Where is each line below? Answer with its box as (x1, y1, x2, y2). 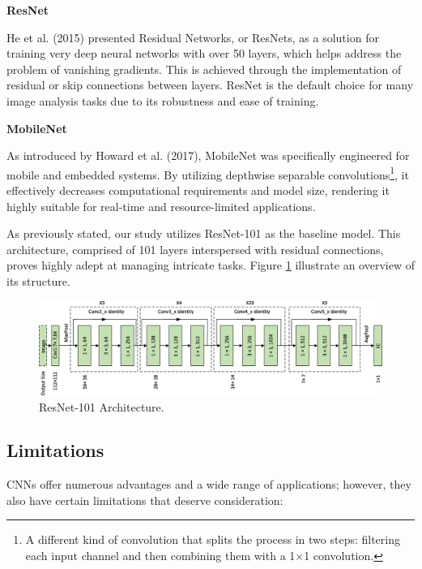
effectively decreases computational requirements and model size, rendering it (6, 182, 390, 198)
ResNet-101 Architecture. (39, 398, 164, 415)
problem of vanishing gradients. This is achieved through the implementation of (6, 60, 402, 77)
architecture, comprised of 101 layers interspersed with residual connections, (6, 240, 384, 257)
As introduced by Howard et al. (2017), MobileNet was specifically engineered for (6, 147, 410, 164)
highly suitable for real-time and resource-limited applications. (6, 197, 316, 214)
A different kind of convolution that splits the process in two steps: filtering (25, 531, 400, 548)
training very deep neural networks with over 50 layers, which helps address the (6, 45, 402, 62)
